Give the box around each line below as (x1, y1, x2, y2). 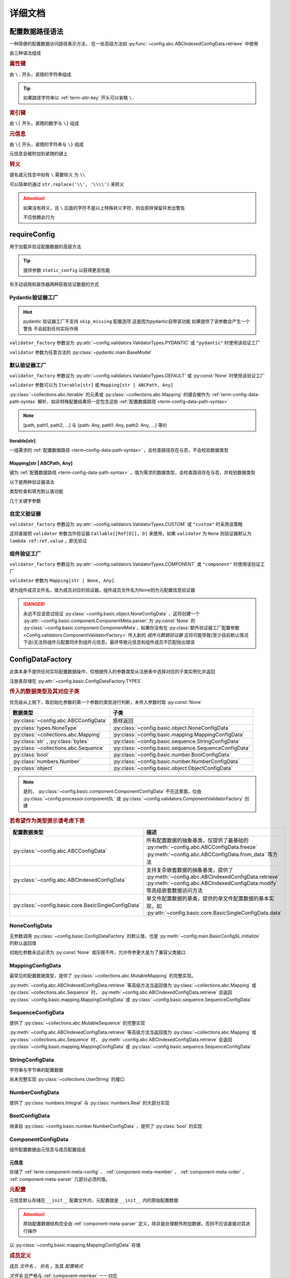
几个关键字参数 (9, 497, 41, 504)
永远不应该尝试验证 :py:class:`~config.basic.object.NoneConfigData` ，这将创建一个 (23, 610, 200, 617)
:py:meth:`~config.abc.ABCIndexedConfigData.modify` (146, 879, 278, 886)
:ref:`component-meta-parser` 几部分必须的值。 (9, 1176, 110, 1182)
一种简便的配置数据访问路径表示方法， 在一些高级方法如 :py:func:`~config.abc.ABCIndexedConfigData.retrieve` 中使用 (9, 41, 258, 47)
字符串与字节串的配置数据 (9, 1067, 63, 1073)
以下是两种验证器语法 (9, 478, 55, 485)
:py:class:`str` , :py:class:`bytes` (12, 738, 89, 745)
